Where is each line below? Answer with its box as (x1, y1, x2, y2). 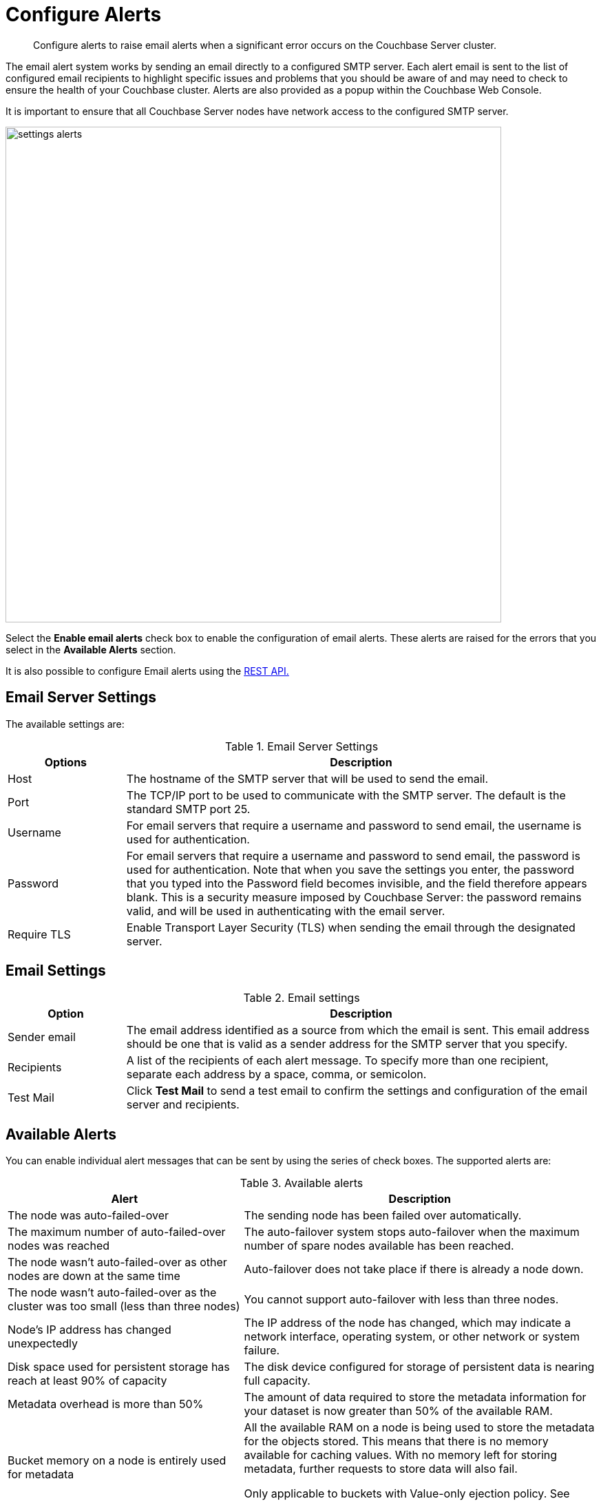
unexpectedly (8, 1336, 78, 1351)
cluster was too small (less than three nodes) (8, 1299, 240, 1314)
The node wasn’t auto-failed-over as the (8, 1285, 217, 1300)
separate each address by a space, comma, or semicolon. (126, 1067, 427, 1082)
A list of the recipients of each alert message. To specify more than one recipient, (126, 1053, 549, 1068)
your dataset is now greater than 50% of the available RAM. (244, 1404, 553, 1418)
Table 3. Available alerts (240, 1176, 363, 1190)
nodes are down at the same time (8, 1269, 180, 1283)
